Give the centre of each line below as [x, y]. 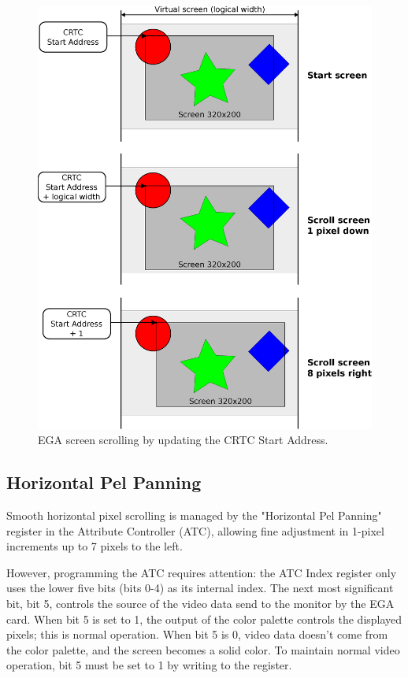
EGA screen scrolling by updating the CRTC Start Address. [183, 440]
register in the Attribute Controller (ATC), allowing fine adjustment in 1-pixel [195, 530]
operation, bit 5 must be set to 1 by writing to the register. [149, 665]
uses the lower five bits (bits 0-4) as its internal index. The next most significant [200, 588]
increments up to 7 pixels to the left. [95, 546]
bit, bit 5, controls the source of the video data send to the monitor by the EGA [200, 604]
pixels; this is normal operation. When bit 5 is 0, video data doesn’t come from [197, 634]
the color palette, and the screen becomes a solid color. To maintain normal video [203, 649]
